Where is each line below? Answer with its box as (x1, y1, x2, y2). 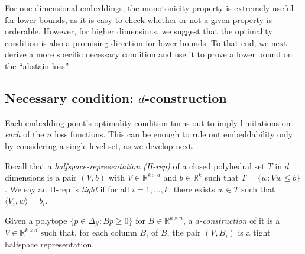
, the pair (167, 226, 201, 239)
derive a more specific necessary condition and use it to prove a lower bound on (5, 48, 293, 60)
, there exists (168, 182, 215, 195)
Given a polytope (5, 214, 67, 226)
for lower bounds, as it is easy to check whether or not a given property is (5, 13, 272, 25)
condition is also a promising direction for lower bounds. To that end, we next (5, 36, 287, 49)
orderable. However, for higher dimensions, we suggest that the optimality (5, 25, 272, 37)
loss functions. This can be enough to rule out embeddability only (54, 128, 293, 140)
